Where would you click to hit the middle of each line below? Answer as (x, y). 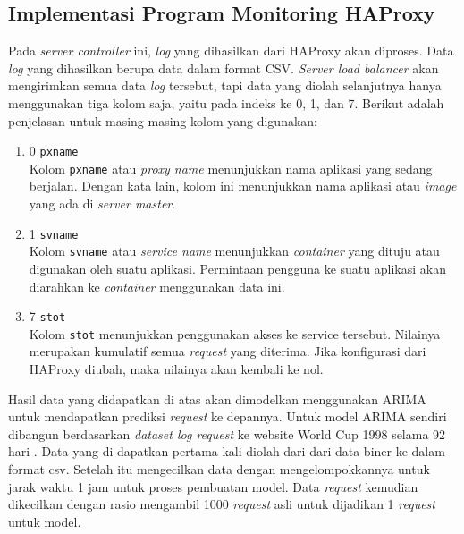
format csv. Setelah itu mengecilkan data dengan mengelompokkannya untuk (219, 469)
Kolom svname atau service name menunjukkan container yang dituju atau (234, 251)
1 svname (54, 233)
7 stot (47, 316)
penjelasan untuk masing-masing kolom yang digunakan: (163, 120)
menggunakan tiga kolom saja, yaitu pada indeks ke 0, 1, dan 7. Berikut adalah (226, 102)
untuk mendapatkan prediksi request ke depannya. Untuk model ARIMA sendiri (228, 416)
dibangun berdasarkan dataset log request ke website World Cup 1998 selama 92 (227, 433)
